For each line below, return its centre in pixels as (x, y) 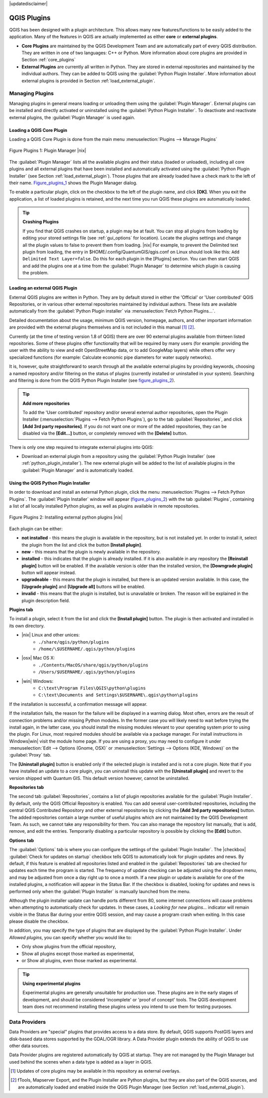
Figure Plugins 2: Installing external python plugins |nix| (66, 517)
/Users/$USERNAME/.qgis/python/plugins (87, 672)
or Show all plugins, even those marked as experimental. (79, 961)
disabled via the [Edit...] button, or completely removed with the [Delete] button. (105, 434)
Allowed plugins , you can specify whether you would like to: (70, 937)
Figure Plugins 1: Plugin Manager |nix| (48, 151)
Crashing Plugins (41, 222)
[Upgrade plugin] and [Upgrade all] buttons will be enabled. (83, 586)
